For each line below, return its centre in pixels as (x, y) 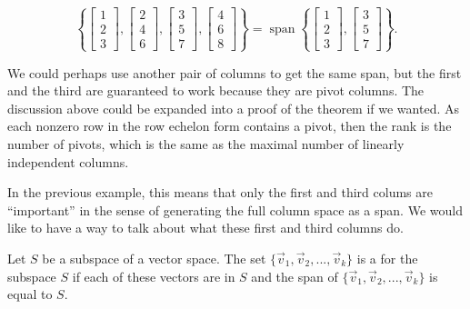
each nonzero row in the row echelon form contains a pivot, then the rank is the (230, 126)
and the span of (295, 276)
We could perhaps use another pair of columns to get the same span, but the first (235, 72)
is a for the (387, 258)
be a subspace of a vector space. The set (154, 258)
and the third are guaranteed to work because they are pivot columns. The (216, 90)
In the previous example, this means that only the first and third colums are (220, 192)
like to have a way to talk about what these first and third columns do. (205, 228)
